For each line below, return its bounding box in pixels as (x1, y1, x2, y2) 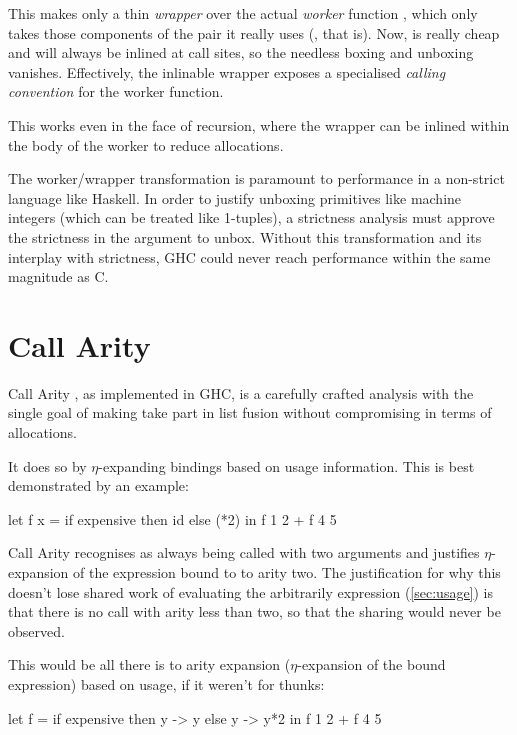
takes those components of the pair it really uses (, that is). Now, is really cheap (8, 22, 500, 43)
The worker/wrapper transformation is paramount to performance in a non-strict (8, 168, 505, 189)
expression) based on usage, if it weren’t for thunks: (8, 673, 325, 694)
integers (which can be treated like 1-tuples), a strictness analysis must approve (8, 207, 495, 228)
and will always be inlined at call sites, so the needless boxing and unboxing (8, 42, 474, 63)
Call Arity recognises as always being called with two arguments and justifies (8, 542, 480, 563)
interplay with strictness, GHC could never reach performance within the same (8, 246, 491, 267)
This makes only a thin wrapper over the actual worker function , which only (8, 3, 478, 23)
